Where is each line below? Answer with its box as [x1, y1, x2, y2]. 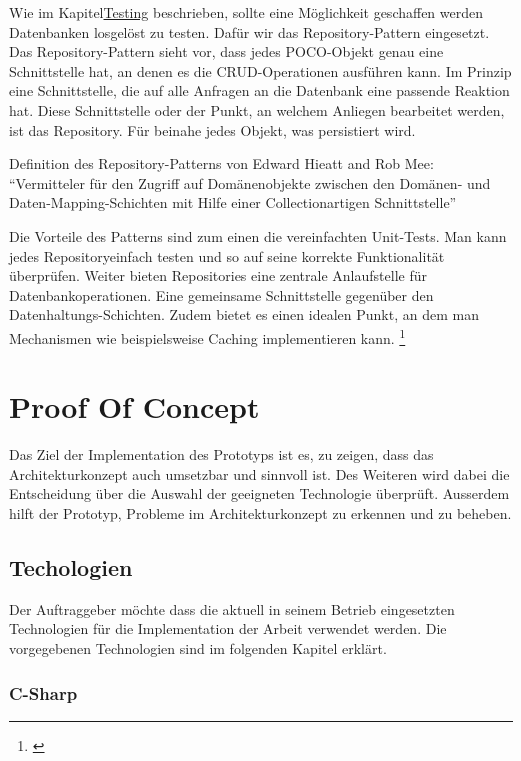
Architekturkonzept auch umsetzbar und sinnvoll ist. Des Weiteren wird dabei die [9, 463, 510, 484]
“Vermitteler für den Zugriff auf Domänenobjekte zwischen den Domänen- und [9, 172, 491, 193]
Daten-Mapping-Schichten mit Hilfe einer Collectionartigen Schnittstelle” [9, 192, 457, 213]
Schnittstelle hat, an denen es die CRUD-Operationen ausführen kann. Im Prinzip [9, 60, 512, 81]
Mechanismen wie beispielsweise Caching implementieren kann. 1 [9, 324, 406, 348]
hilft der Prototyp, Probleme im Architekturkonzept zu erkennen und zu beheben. [9, 503, 512, 524]
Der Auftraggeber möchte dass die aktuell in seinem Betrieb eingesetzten [9, 598, 455, 619]
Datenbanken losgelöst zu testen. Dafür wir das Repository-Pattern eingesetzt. [9, 21, 490, 42]
